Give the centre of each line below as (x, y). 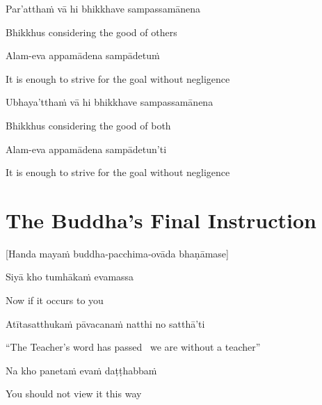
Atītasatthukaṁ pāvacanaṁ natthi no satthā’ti (105, 323)
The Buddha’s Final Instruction (161, 220)
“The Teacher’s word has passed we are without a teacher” (133, 347)
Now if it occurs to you (55, 300)
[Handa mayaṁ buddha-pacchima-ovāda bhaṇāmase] (117, 253)
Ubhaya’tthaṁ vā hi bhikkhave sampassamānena (110, 102)
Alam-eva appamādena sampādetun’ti (86, 149)
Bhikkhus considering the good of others (91, 32)
